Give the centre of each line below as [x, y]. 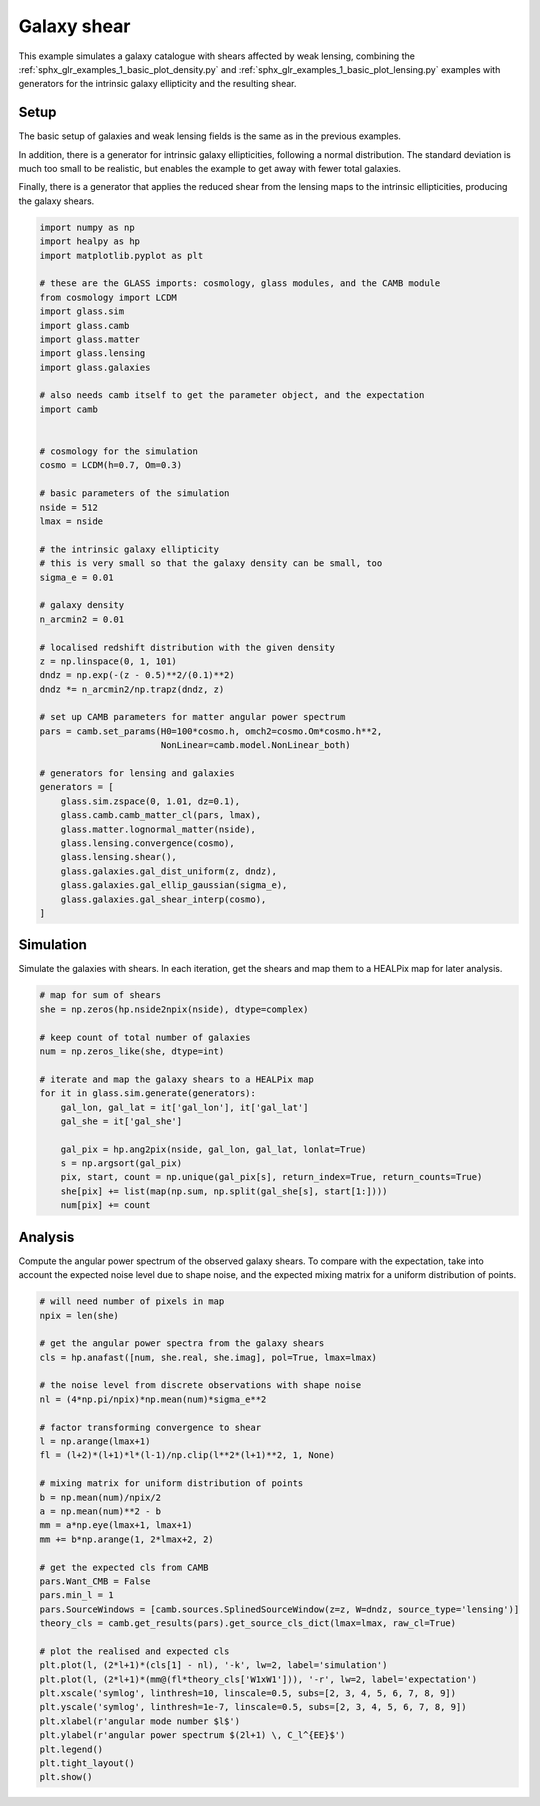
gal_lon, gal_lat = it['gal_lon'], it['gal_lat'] [184, 1107]
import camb [69, 409]
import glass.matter [89, 339]
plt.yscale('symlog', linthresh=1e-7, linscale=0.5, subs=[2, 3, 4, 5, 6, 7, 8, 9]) [253, 1707]
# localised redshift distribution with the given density [187, 647]
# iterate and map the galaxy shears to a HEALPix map [176, 1079]
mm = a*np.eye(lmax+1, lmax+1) [116, 1525]
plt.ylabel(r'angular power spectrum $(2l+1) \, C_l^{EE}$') [192, 1735]
